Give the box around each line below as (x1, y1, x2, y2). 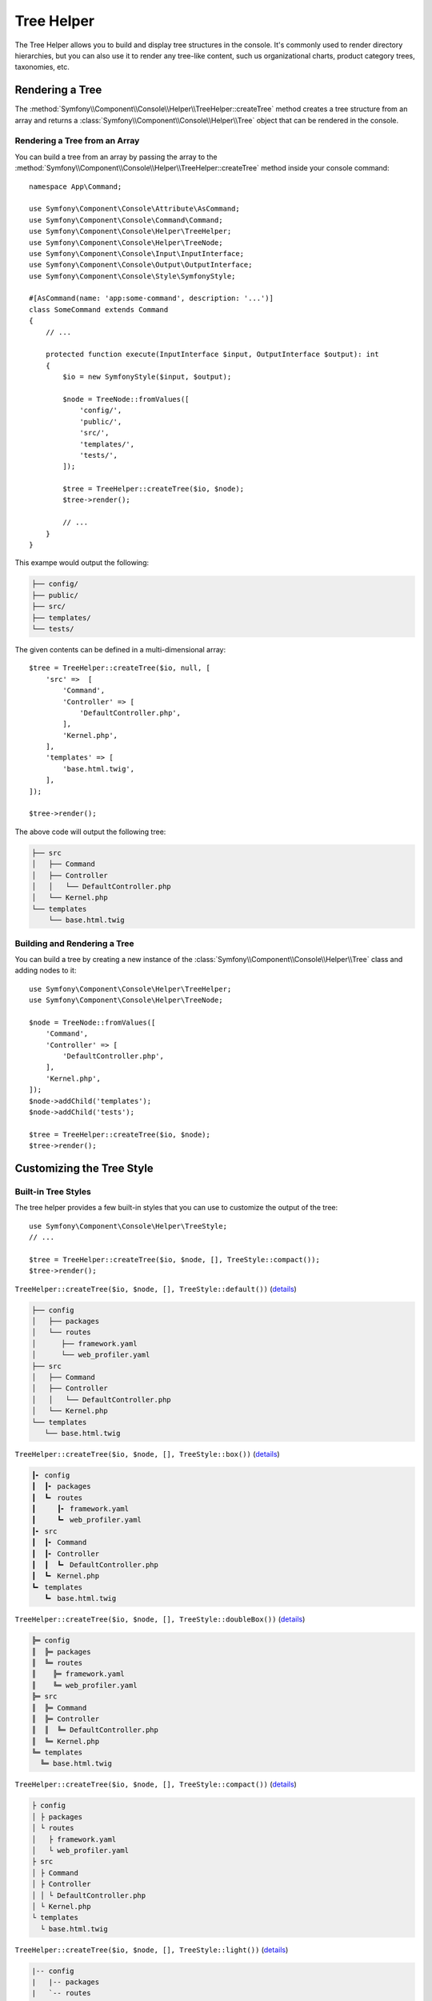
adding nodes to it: (14, 965, 77, 976)
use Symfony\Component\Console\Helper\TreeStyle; (29, 1221, 228, 1230)
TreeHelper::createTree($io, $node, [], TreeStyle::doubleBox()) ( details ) (14, 1614, 306, 1624)
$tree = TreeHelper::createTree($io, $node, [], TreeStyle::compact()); (29, 1255, 320, 1264)
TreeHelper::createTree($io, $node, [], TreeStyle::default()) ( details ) (14, 1284, 298, 1293)
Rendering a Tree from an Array (14, 135, 140, 146)
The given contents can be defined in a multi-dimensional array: (14, 644, 226, 654)
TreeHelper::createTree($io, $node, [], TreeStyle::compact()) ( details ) (14, 1779, 298, 1789)
